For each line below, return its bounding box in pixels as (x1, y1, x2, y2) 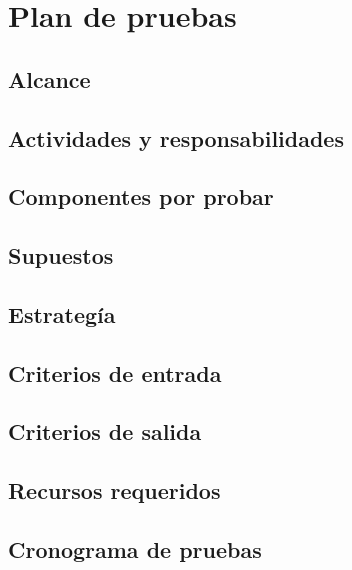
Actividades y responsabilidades (8, 122, 344, 153)
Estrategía (8, 298, 116, 329)
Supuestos (8, 240, 114, 271)
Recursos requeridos (8, 475, 221, 506)
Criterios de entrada (8, 357, 222, 388)
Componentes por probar (8, 181, 274, 212)
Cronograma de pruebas (8, 534, 262, 565)
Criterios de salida (8, 416, 202, 447)
